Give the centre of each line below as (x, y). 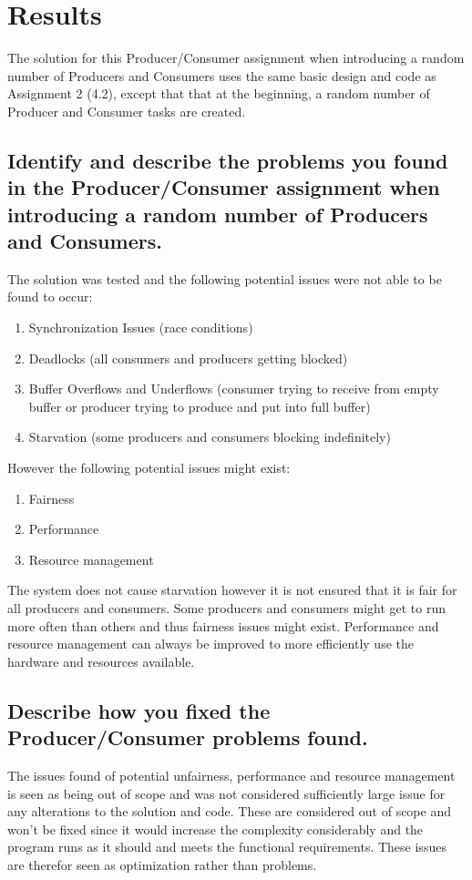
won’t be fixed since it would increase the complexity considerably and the (215, 829)
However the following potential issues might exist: (149, 468)
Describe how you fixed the (139, 710)
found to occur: (50, 297)
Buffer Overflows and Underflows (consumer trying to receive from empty (234, 389)
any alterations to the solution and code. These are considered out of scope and (229, 811)
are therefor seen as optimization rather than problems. (162, 864)
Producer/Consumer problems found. (188, 737)
